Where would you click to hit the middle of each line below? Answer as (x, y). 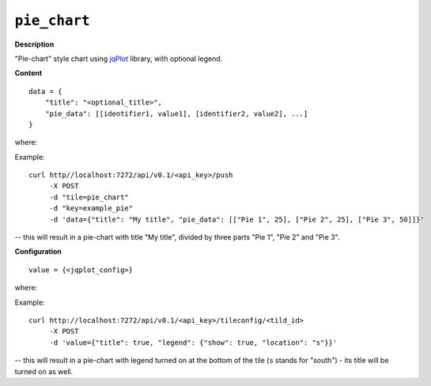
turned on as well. (44, 371)
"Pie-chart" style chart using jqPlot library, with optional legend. (119, 59)
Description (34, 44)
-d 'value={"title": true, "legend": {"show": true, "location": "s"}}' (193, 342)
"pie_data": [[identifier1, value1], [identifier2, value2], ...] (176, 114)
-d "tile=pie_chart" (89, 197)
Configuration (38, 252)
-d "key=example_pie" (91, 208)
